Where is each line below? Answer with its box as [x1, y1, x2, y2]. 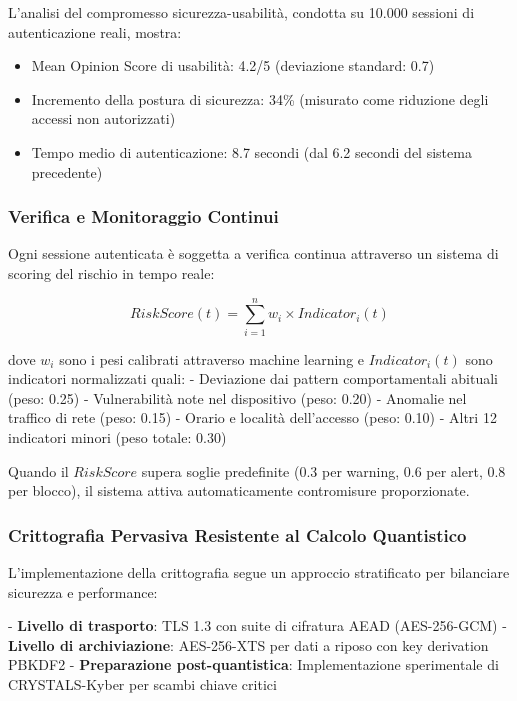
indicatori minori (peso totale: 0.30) [8, 427, 227, 448]
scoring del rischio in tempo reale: [8, 262, 215, 283]
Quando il [8, 460, 69, 481]
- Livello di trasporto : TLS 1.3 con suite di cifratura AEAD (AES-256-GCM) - [8, 615, 507, 636]
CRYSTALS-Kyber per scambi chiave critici [8, 674, 277, 695]
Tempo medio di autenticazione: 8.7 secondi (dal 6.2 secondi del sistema [31, 141, 472, 162]
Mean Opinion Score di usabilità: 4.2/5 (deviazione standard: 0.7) [31, 55, 435, 76]
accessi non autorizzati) [31, 108, 176, 129]
